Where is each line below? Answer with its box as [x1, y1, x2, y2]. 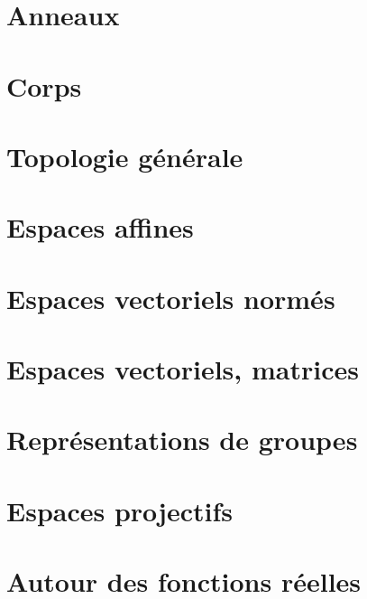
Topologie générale [6, 137, 243, 174]
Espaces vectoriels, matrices [6, 351, 359, 388]
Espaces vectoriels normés [6, 279, 335, 316]
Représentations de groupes [6, 421, 358, 458]
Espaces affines [6, 209, 194, 246]
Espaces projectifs [6, 491, 233, 529]
